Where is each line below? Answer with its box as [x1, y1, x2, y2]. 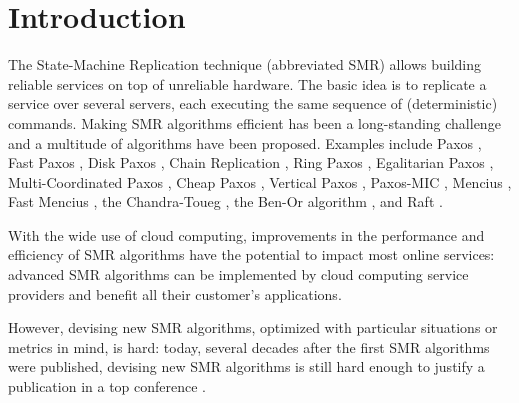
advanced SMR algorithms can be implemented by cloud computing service [8, 264, 469, 285]
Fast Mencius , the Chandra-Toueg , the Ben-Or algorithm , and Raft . [8, 191, 443, 212]
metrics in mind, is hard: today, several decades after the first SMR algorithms [8, 336, 490, 357]
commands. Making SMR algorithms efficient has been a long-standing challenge [8, 112, 501, 133]
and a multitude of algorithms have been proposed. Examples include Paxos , [8, 132, 482, 153]
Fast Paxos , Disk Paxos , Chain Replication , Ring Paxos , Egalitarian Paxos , [8, 152, 494, 173]
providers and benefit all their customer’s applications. [8, 283, 342, 304]
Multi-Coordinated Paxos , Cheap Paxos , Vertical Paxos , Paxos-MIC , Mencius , [8, 171, 512, 192]
